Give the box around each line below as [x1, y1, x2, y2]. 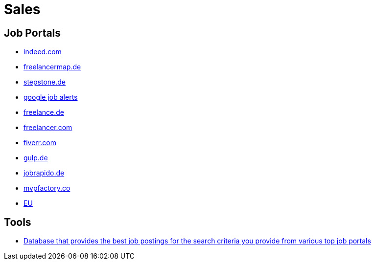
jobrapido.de [23, 169, 65, 177]
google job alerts [23, 93, 78, 102]
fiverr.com [23, 138, 56, 147]
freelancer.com [23, 123, 72, 132]
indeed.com [23, 47, 62, 56]
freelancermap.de [23, 63, 81, 71]
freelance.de [23, 108, 64, 117]
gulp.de [23, 154, 48, 162]
